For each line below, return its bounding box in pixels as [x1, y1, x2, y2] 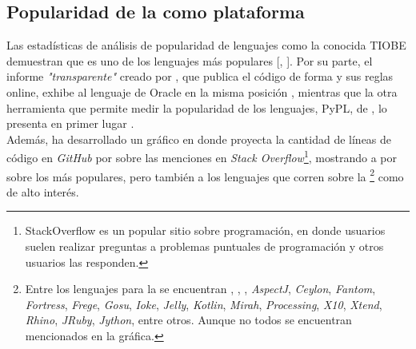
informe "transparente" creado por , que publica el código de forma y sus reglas [6, 68, 394, 85]
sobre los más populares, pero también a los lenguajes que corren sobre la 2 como [6, 165, 404, 184]
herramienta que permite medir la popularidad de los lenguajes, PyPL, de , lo [6, 99, 387, 116]
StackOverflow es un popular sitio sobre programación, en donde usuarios [25, 222, 386, 239]
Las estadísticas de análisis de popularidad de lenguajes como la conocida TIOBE [6, 37, 406, 54]
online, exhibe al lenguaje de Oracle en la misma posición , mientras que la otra [6, 83, 398, 100]
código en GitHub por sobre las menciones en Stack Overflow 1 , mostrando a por [6, 147, 397, 166]
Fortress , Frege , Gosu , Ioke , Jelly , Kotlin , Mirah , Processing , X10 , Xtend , [25, 295, 382, 312]
